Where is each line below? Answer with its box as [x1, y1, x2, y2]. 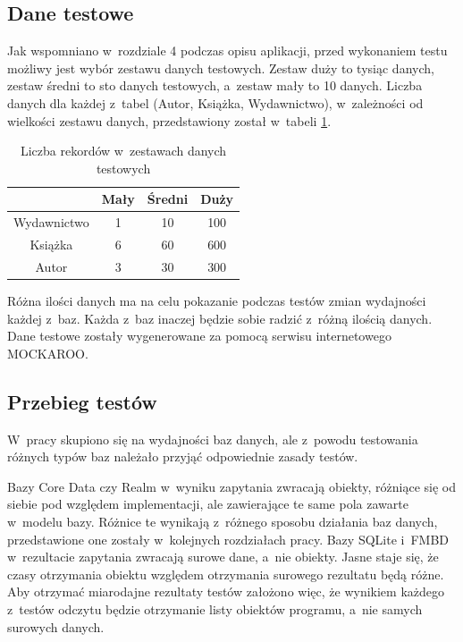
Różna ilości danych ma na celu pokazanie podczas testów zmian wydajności [7, 291, 426, 309]
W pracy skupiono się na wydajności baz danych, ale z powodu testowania [7, 429, 418, 448]
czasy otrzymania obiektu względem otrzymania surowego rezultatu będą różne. [7, 564, 444, 583]
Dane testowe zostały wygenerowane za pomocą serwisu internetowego [7, 326, 391, 345]
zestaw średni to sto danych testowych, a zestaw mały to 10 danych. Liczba [7, 76, 423, 95]
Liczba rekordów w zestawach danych [20, 141, 227, 160]
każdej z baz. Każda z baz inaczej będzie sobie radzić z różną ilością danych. [7, 308, 433, 327]
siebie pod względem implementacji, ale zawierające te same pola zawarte [7, 494, 408, 513]
